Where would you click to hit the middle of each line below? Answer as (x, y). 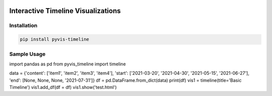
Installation (23, 26)
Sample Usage (27, 54)
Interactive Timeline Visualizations (65, 11)
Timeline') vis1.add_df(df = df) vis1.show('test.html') (63, 87)
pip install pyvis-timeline (54, 39)
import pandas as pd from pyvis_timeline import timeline (67, 64)
